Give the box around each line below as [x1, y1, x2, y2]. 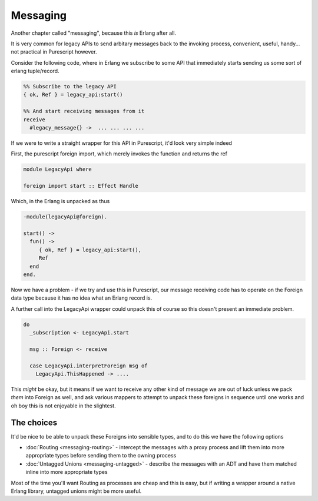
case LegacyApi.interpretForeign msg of [29, 362, 148, 369]
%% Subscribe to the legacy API [23, 83, 117, 90]
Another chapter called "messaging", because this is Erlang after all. [11, 29, 177, 37]
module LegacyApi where [23, 166, 92, 173]
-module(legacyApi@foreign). [23, 214, 108, 220]
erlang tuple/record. [11, 68, 59, 75]
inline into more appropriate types [25, 469, 108, 476]
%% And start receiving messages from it [23, 108, 145, 115]
